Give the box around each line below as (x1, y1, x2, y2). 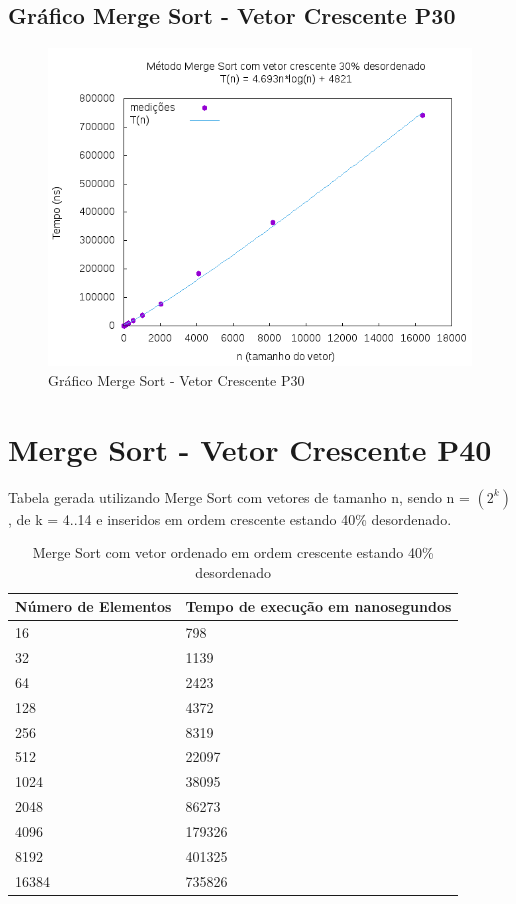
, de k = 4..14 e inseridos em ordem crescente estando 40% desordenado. (8, 508, 452, 529)
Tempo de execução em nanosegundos (185, 596, 452, 617)
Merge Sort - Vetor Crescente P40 (8, 428, 492, 469)
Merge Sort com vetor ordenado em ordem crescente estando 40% (32, 542, 434, 563)
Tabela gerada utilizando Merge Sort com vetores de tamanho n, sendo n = (8, 486, 470, 507)
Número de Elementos (15, 596, 172, 617)
